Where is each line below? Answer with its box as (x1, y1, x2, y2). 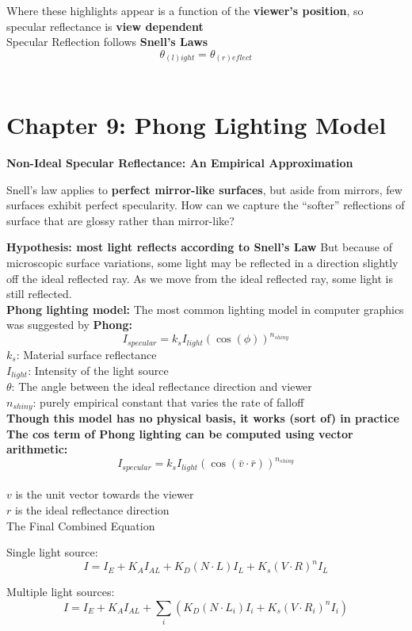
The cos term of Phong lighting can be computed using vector (6, 425, 353, 442)
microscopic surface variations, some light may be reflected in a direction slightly (6, 254, 399, 270)
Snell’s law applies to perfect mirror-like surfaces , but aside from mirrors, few (6, 181, 402, 197)
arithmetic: (6, 441, 68, 457)
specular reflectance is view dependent (6, 17, 204, 34)
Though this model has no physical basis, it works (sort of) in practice (6, 410, 399, 426)
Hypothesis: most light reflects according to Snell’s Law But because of (6, 239, 393, 255)
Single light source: (6, 544, 98, 560)
